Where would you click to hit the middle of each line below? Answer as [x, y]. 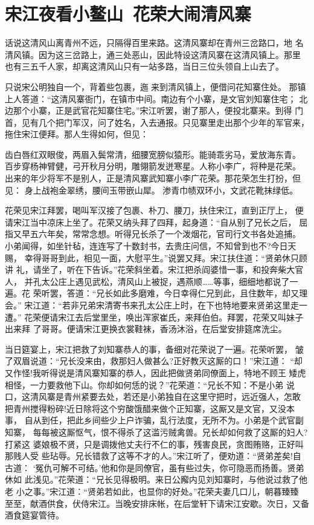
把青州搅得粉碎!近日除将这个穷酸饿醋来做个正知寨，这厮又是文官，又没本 [150, 408]
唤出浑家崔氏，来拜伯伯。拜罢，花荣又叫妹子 [215, 317]
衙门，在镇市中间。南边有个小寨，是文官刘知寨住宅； [191, 98]
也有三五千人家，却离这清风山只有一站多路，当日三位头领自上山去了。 [144, 66]
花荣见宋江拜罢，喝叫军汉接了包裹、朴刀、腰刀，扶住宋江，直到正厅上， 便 [154, 210]
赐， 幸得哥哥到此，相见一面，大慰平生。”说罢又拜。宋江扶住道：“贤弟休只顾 [156, 257]
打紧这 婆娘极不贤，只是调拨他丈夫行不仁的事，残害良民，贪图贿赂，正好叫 [154, 444]
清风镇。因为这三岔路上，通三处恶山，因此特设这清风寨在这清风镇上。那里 [153, 54]
